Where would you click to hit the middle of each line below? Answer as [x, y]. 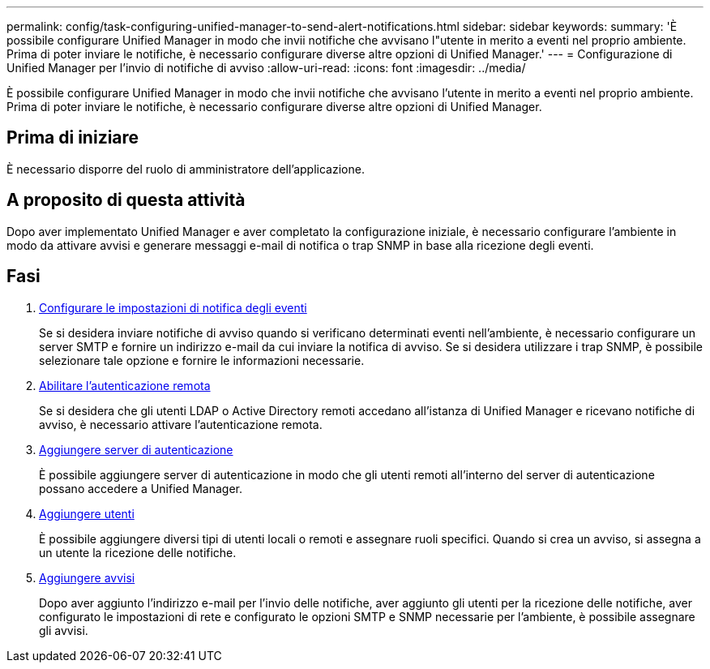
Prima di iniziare [73, 138]
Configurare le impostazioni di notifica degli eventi [173, 307]
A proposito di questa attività [126, 200]
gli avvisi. [64, 630]
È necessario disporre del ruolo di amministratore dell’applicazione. [186, 169]
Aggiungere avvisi [87, 577]
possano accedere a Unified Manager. [141, 488]
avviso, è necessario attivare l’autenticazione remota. [181, 424]
